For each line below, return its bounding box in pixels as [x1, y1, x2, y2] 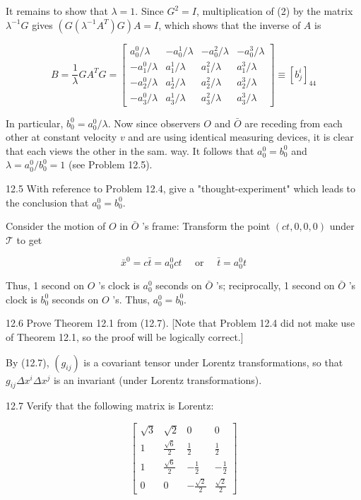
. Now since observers [107, 115, 201, 130]
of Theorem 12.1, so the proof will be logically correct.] [6, 330, 244, 344]
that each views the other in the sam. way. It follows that [6, 143, 254, 158]
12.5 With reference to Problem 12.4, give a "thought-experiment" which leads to [6, 181, 356, 196]
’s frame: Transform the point [141, 219, 271, 233]
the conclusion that [6, 194, 89, 209]
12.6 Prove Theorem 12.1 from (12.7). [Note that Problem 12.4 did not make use [6, 315, 355, 330]
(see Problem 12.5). [68, 157, 153, 172]
